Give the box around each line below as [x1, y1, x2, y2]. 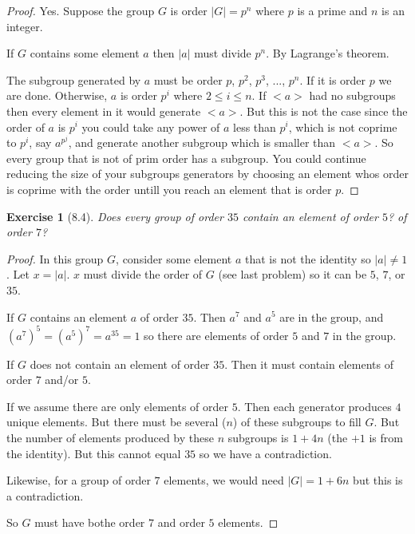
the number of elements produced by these [6, 429, 214, 445]
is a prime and [297, 2, 368, 18]
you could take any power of [81, 118, 220, 135]
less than [233, 118, 276, 135]
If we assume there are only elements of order [6, 398, 228, 414]
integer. [6, 18, 43, 34]
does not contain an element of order [30, 355, 210, 372]
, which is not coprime [288, 118, 397, 135]
